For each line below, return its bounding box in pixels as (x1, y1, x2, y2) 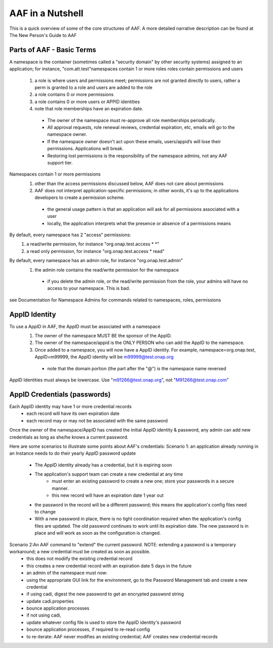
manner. (52, 485, 69, 491)
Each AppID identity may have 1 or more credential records (9, 403, 132, 409)
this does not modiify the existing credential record (26, 555, 132, 561)
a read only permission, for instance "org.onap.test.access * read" (26, 248, 165, 254)
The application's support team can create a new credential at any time (34, 471, 183, 478)
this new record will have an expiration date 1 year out (52, 492, 164, 498)
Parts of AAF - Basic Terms (9, 46, 97, 54)
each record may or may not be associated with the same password (26, 417, 168, 423)
